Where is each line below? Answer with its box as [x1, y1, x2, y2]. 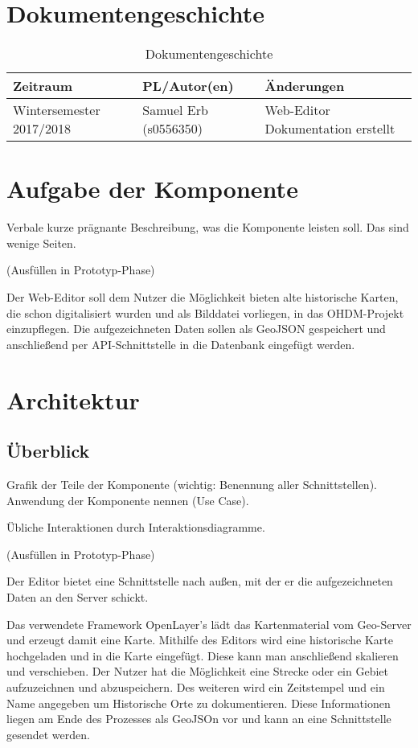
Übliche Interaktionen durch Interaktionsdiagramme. [6, 519, 265, 536]
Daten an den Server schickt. [6, 588, 149, 605]
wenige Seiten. [6, 234, 76, 251]
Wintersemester [13, 101, 100, 120]
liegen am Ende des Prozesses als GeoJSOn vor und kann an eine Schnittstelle [6, 710, 391, 727]
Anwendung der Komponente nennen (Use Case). [6, 491, 249, 508]
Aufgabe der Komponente [6, 172, 298, 205]
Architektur [6, 383, 140, 416]
